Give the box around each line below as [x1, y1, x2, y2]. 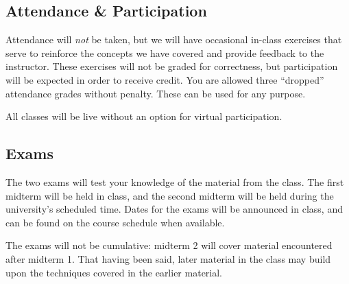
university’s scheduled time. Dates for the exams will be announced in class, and [5, 202, 343, 216]
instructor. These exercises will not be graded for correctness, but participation [5, 59, 338, 73]
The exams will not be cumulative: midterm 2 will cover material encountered [5, 238, 333, 252]
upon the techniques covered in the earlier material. [5, 265, 223, 279]
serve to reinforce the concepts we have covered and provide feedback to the [5, 45, 324, 60]
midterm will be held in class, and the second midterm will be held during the [5, 188, 334, 202]
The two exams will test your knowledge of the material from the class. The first [5, 174, 344, 189]
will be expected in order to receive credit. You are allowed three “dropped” [5, 72, 324, 86]
